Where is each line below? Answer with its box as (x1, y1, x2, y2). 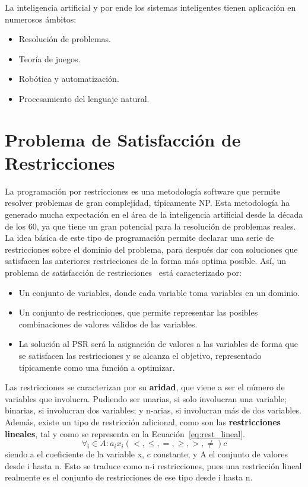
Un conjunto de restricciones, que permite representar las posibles (18, 306, 258, 319)
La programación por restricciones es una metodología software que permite (5, 184, 280, 197)
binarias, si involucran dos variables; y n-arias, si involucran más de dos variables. (5, 404, 301, 416)
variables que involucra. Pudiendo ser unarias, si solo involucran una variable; (5, 392, 287, 405)
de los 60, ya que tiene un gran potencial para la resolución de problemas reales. (5, 219, 296, 232)
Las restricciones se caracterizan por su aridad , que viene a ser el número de (5, 381, 285, 393)
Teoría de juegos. (18, 52, 81, 65)
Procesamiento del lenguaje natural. (18, 92, 150, 104)
